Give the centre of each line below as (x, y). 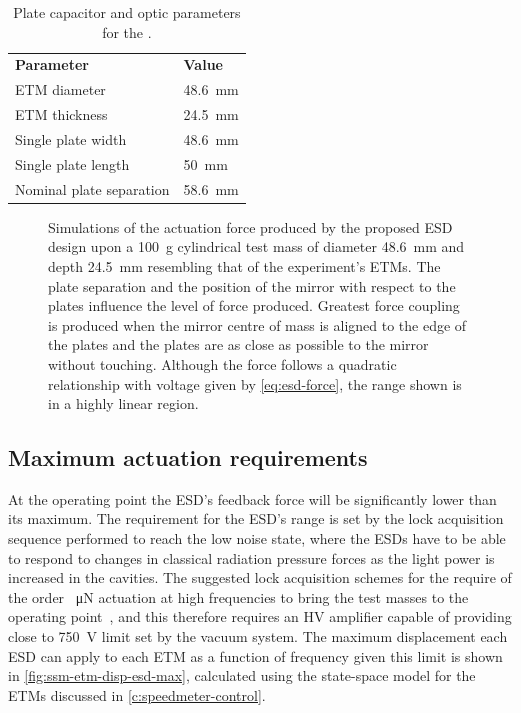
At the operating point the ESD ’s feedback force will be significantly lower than (252, 498)
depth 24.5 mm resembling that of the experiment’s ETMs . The (244, 265)
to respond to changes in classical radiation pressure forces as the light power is (251, 557)
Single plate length (72, 163)
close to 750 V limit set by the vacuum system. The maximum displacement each (258, 636)
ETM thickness (61, 114)
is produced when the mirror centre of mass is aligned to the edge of (257, 324)
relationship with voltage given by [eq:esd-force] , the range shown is (255, 383)
